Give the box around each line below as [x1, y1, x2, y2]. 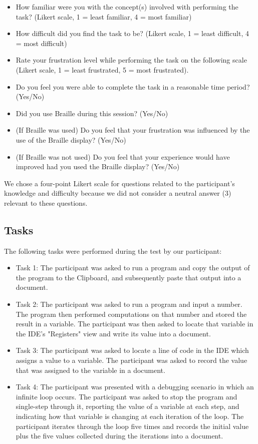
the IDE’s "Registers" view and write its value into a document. [16, 328, 211, 338]
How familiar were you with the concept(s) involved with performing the [16, 2, 238, 12]
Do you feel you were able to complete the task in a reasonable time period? [16, 81, 250, 92]
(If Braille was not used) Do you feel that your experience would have [16, 151, 230, 162]
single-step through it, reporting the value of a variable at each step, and [16, 401, 239, 411]
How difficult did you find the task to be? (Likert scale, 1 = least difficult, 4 [16, 28, 249, 39]
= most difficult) [16, 38, 67, 48]
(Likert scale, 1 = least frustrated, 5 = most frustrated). [16, 64, 189, 75]
